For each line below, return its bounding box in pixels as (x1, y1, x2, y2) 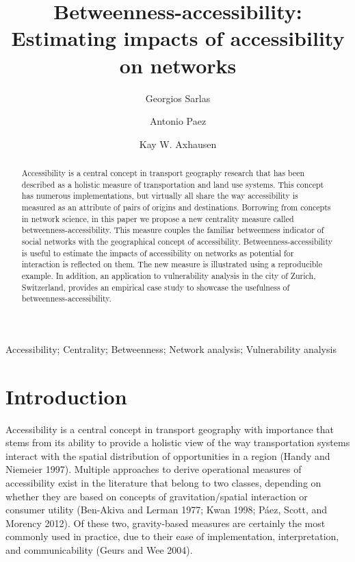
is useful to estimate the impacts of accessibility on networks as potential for (21, 247, 294, 258)
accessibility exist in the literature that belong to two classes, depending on (5, 476, 321, 490)
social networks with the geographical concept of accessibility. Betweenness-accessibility (21, 236, 332, 247)
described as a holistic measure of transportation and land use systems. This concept (21, 178, 324, 190)
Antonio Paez (149, 114, 207, 128)
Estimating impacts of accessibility (11, 24, 345, 52)
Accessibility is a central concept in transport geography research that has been (21, 167, 305, 179)
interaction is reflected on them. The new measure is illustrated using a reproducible (21, 258, 322, 270)
